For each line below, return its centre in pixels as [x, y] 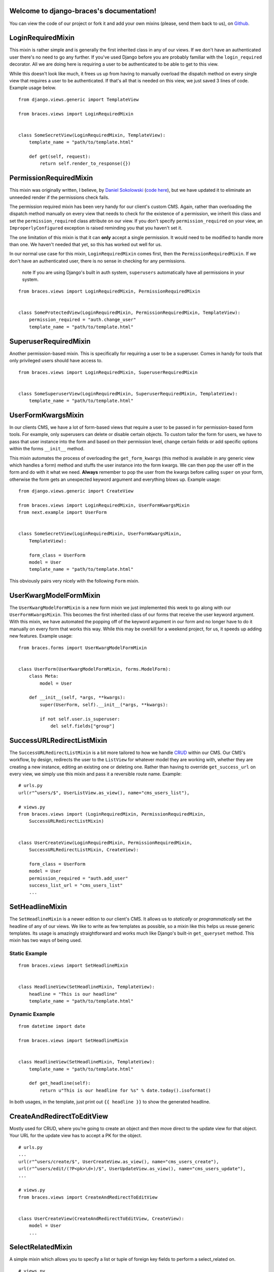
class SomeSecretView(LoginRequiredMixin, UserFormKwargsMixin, [100, 534]
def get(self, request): [60, 156]
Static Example [28, 953]
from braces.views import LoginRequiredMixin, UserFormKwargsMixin [104, 505]
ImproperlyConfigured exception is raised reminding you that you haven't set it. [96, 228]
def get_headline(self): [60, 1083]
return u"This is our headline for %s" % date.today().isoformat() [125, 1090]
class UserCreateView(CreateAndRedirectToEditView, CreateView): [101, 1218]
